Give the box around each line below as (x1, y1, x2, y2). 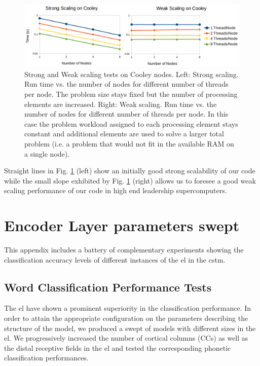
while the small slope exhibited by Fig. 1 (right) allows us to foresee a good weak (4, 175, 256, 186)
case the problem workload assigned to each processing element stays (24, 118, 238, 129)
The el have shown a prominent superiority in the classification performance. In (4, 303, 251, 313)
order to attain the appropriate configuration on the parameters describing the (4, 313, 248, 323)
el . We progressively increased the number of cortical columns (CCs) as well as (4, 333, 248, 343)
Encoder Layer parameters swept (4, 215, 240, 236)
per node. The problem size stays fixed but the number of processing (24, 89, 238, 99)
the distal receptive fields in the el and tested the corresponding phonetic (4, 342, 231, 353)
